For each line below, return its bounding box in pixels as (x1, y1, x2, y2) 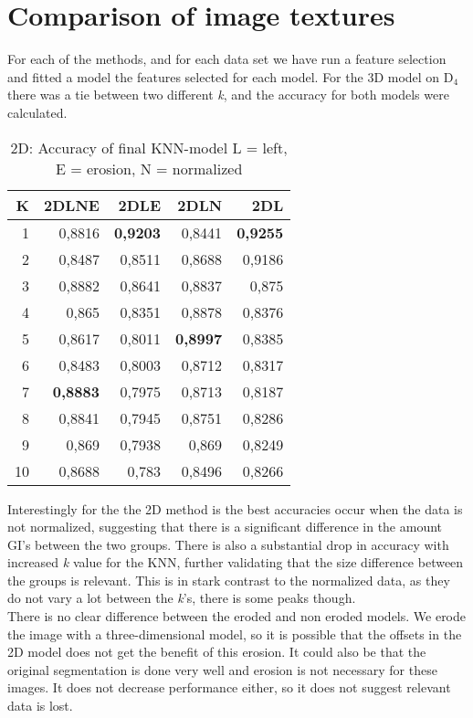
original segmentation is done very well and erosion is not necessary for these (7, 660, 437, 679)
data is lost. (7, 696, 73, 715)
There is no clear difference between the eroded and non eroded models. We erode (7, 607, 467, 626)
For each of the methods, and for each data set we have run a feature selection (7, 49, 447, 69)
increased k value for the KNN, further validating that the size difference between (7, 553, 464, 572)
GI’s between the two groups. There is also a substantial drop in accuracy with (7, 534, 449, 554)
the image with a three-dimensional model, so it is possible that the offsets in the (7, 624, 462, 643)
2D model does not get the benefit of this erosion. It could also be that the (7, 642, 426, 661)
